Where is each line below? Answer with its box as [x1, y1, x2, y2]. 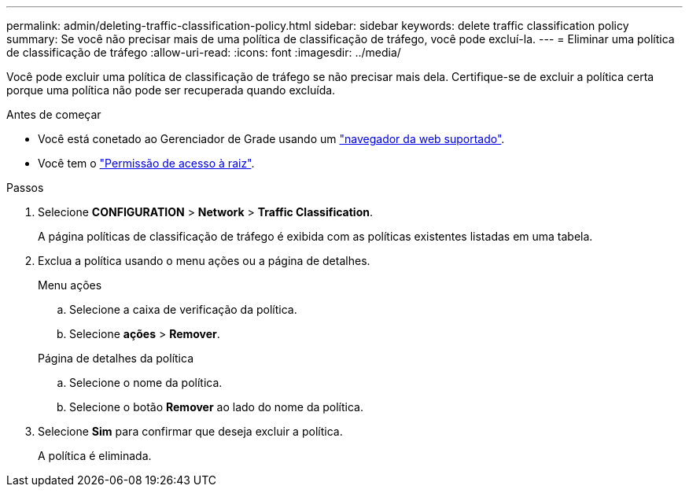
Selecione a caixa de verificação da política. [69, 303, 297, 316]
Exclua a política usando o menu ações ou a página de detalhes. [38, 254, 370, 267]
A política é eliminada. [38, 449, 152, 462]
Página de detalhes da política [38, 351, 194, 365]
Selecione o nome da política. [69, 376, 223, 389]
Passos [6, 181, 44, 194]
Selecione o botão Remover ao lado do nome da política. [69, 400, 363, 414]
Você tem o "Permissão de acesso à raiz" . [38, 156, 255, 170]
